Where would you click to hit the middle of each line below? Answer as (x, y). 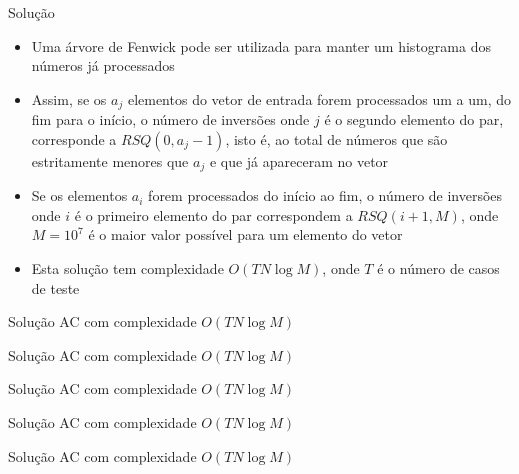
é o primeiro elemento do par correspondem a (213, 214)
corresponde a (74, 138)
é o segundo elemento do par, (414, 119)
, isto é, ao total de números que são (336, 138)
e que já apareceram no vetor (299, 160)
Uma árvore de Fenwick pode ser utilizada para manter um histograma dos (261, 45)
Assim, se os (69, 98)
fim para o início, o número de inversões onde (170, 119)
